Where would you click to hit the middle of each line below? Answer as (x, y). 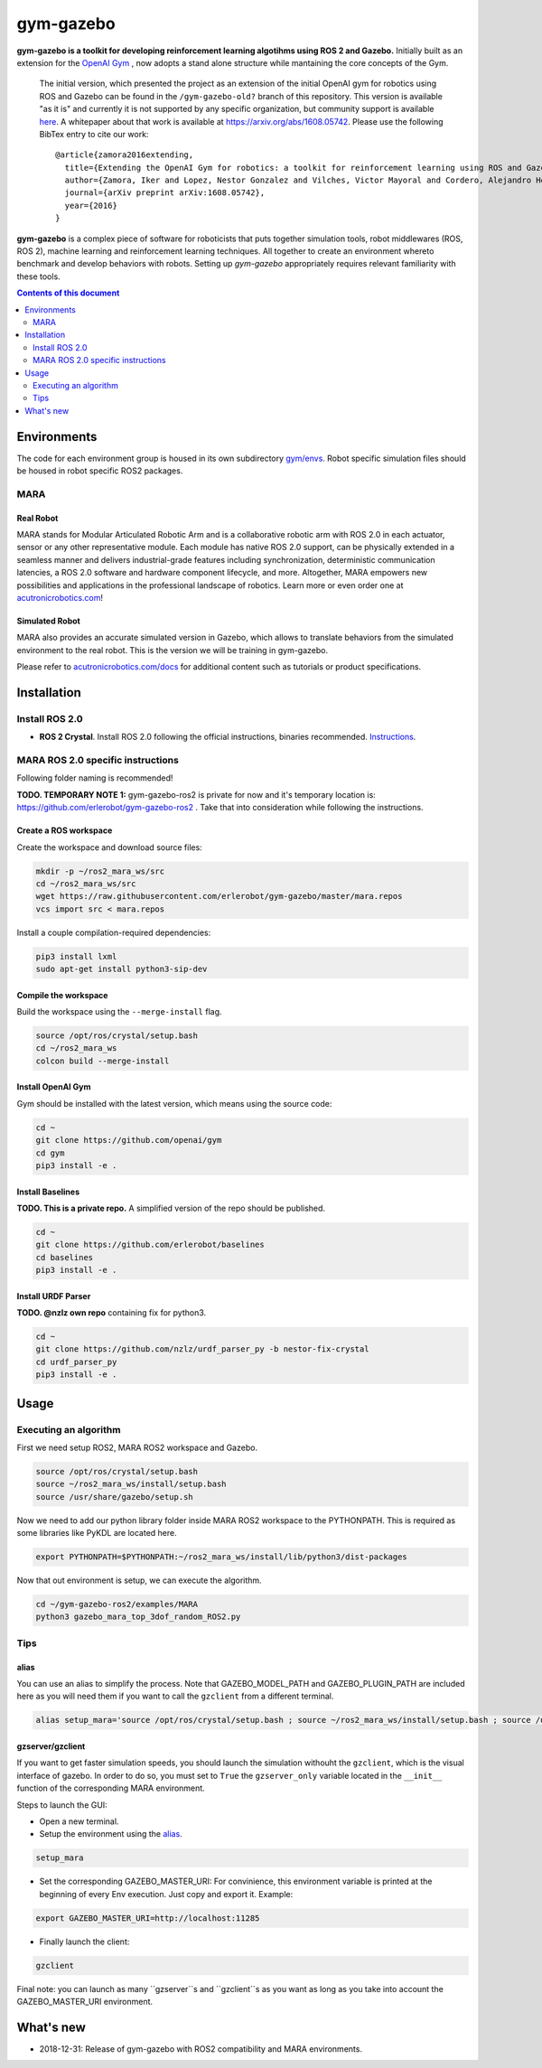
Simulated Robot (48, 621)
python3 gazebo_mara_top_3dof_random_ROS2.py (138, 1617)
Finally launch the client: (84, 1942)
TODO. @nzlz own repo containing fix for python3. (112, 1313)
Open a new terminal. (79, 1821)
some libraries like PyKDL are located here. (97, 1533)
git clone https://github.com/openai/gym (129, 1140)
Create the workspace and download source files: (109, 847)
